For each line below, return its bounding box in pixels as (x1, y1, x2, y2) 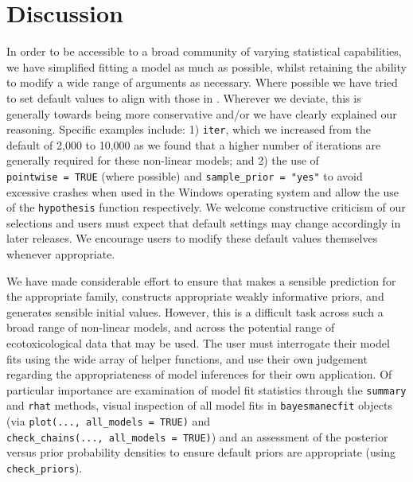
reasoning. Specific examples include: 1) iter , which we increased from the (6, 121, 371, 138)
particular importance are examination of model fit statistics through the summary (6, 381, 407, 398)
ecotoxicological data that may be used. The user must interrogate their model (6, 335, 390, 351)
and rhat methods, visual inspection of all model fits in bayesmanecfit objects (6, 397, 392, 414)
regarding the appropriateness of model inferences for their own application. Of (6, 366, 392, 383)
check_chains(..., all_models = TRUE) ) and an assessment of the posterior (6, 428, 388, 445)
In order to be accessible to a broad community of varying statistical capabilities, (6, 43, 402, 60)
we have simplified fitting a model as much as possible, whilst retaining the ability (6, 58, 407, 75)
